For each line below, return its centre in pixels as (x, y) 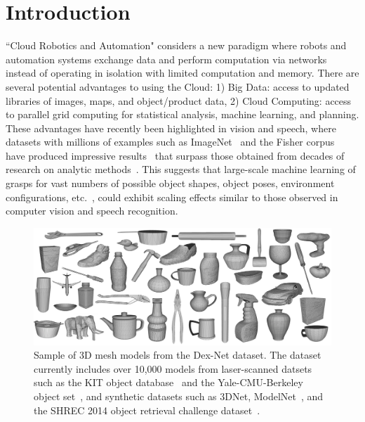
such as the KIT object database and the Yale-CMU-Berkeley (168, 382)
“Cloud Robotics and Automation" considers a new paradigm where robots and (176, 45)
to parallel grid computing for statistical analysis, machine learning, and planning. (182, 114)
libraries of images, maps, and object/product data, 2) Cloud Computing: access (179, 100)
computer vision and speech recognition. (92, 211)
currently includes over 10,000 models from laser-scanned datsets (173, 368)
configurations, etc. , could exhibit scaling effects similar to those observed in (172, 197)
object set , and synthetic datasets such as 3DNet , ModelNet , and (179, 396)
